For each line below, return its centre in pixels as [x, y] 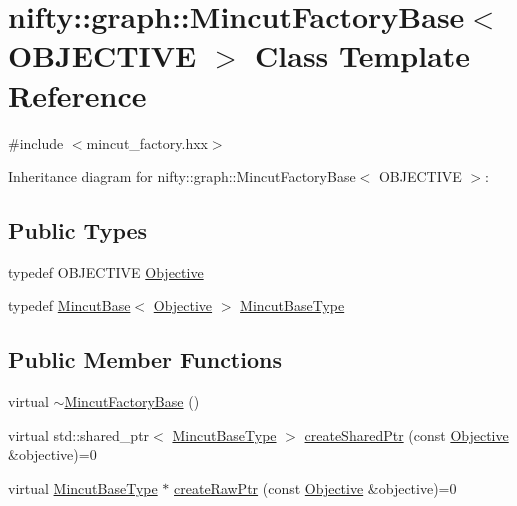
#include [36, 142]
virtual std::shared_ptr [79, 434]
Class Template [363, 55]
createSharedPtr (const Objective [406, 434]
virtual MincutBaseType [83, 488]
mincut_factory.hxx [147, 142]
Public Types [78, 230]
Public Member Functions [145, 359]
